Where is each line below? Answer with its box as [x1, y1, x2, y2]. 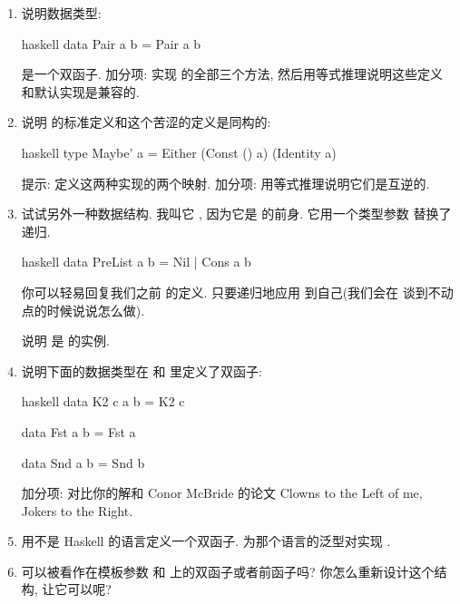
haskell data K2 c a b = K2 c [21, 392, 185, 411]
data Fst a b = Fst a [21, 422, 136, 441]
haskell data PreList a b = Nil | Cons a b [21, 252, 251, 271]
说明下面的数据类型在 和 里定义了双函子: [21, 361, 263, 380]
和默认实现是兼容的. [21, 82, 140, 101]
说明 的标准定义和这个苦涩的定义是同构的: [21, 112, 271, 132]
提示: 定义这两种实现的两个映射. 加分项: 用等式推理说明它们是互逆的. [21, 173, 430, 192]
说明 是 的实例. [21, 331, 111, 350]
